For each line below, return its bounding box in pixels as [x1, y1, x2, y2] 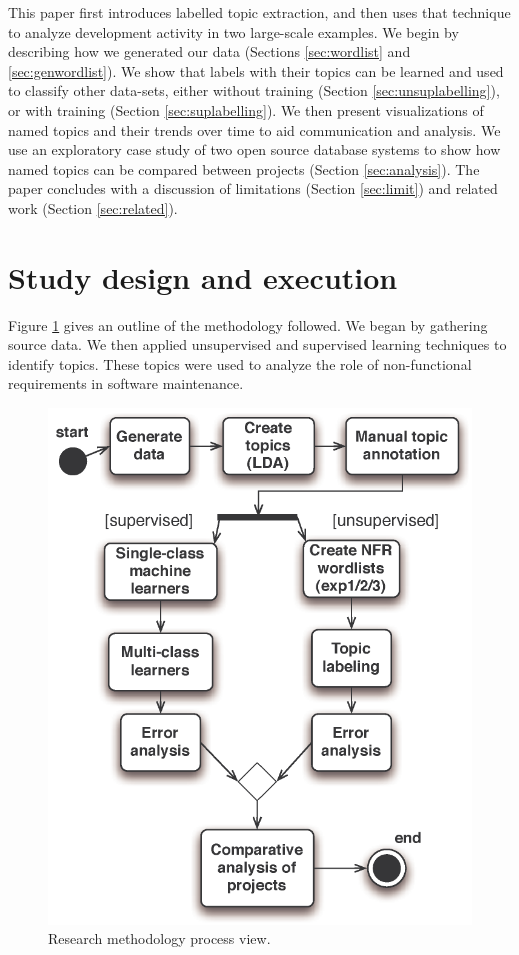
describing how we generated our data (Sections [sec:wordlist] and [8, 41, 411, 62]
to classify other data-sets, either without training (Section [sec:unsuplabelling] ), [8, 80, 500, 101]
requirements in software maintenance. [8, 373, 244, 394]
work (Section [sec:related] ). [8, 197, 178, 218]
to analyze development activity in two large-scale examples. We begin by [8, 21, 459, 42]
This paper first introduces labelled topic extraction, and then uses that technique [8, 2, 511, 22]
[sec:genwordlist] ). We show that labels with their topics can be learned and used [8, 60, 504, 81]
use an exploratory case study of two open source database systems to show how [8, 139, 501, 160]
